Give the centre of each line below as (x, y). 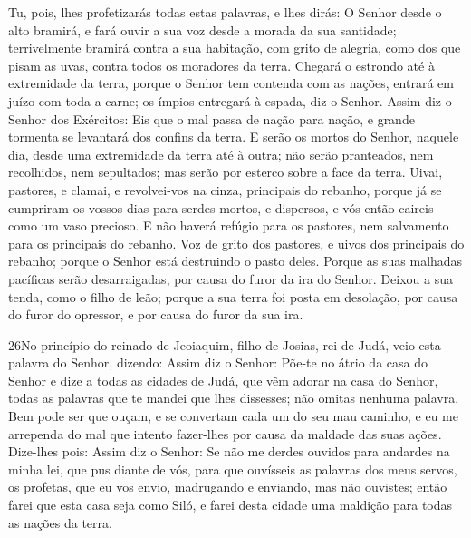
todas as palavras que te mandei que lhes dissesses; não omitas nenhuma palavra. (234, 398)
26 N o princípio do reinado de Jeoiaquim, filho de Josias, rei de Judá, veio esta (225, 344)
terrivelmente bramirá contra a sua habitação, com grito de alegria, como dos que (235, 48)
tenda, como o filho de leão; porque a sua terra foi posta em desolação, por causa (233, 296)
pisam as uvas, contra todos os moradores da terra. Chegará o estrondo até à (221, 65)
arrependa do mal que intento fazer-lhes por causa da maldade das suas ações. (225, 433)
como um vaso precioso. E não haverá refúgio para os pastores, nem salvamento (229, 225)
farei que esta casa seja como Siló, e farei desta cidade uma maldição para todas (231, 505)
